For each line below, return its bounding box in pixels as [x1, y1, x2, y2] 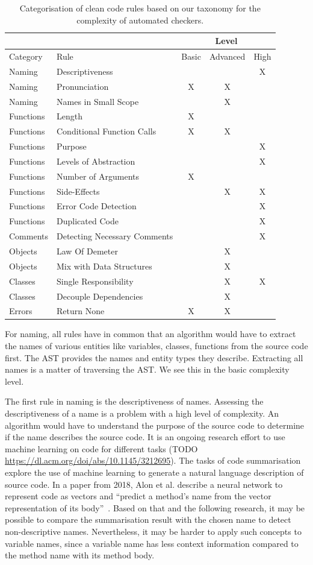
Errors [9, 305, 33, 317]
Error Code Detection [57, 200, 137, 212]
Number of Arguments [57, 169, 140, 182]
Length [57, 110, 82, 122]
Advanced [209, 50, 246, 63]
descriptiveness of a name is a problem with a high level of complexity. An [5, 407, 279, 420]
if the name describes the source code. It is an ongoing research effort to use [5, 431, 285, 443]
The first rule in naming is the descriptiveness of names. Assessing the [5, 395, 264, 408]
